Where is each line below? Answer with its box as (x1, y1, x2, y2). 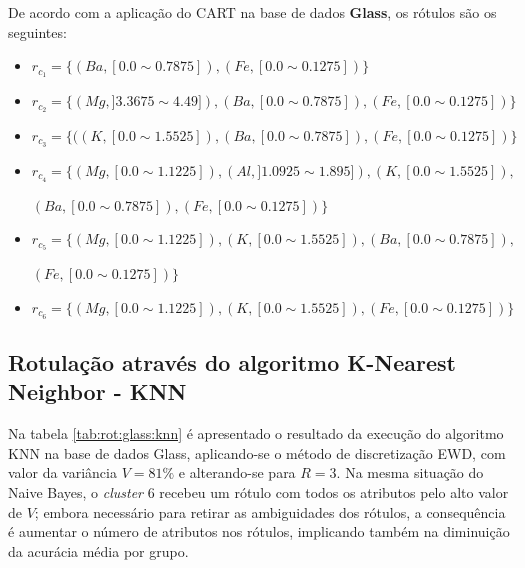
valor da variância (8, 462, 117, 483)
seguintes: (8, 21, 67, 42)
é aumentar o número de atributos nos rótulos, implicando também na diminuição (8, 521, 510, 542)
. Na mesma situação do (336, 462, 484, 483)
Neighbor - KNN (8, 376, 187, 407)
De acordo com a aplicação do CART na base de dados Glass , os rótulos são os (8, 2, 497, 22)
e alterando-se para (178, 462, 296, 483)
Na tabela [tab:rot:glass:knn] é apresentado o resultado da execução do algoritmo (8, 423, 504, 444)
